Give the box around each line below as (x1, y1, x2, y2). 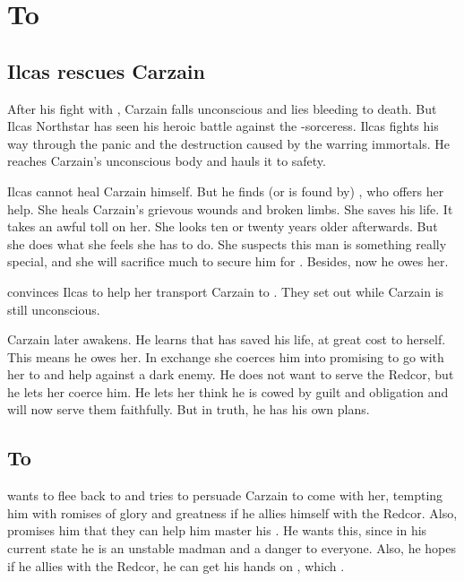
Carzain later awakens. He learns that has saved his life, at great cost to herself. (7, 330, 446, 349)
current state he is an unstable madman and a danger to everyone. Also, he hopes (7, 539, 457, 558)
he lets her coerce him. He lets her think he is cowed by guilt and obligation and (7, 382, 449, 401)
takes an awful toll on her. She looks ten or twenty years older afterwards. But (7, 217, 438, 236)
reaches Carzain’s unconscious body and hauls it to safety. (7, 152, 326, 170)
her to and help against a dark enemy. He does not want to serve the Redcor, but (7, 365, 454, 384)
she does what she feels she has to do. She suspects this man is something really (7, 234, 447, 253)
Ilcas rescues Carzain (7, 56, 205, 84)
